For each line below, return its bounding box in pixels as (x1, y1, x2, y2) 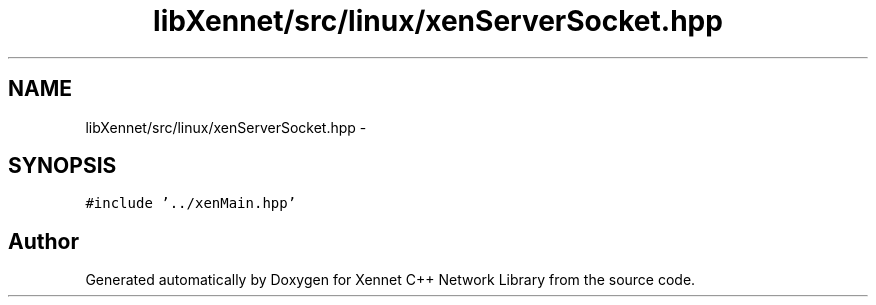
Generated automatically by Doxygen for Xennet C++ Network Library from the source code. (85, 271, 696, 289)
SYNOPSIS (8, 153, 117, 179)
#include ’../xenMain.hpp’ (85, 195, 297, 212)
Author (8, 228, 79, 254)
